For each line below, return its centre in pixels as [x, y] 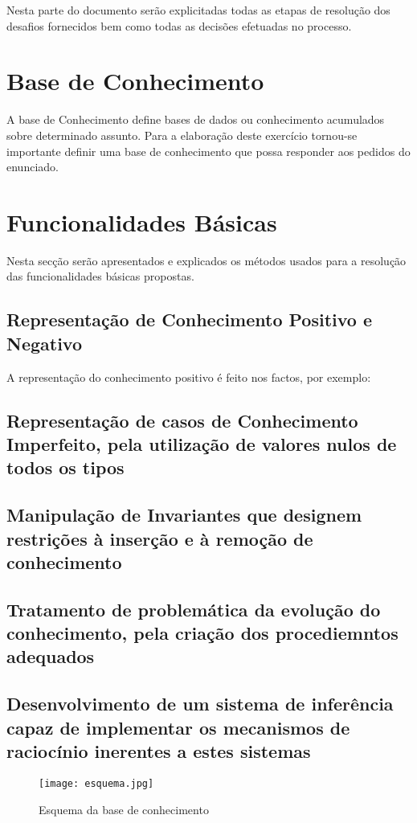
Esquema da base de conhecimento [124, 809]
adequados [51, 656]
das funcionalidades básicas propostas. [100, 276]
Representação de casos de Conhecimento [182, 420]
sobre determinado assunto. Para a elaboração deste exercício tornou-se [182, 135]
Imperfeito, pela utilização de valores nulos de [202, 443]
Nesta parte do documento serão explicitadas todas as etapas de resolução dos [198, 10]
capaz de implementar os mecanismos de [178, 727]
